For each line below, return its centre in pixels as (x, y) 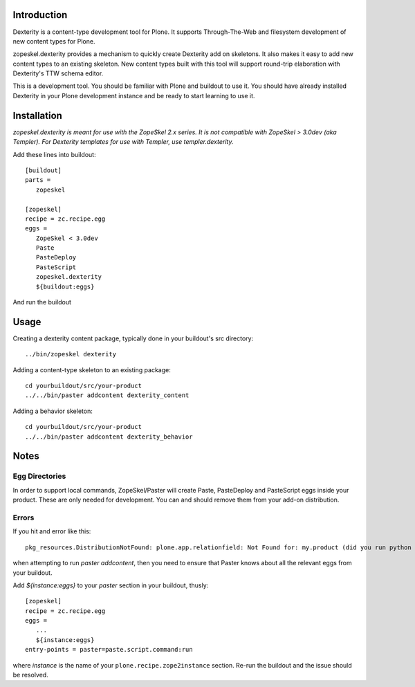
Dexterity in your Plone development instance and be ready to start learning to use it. (134, 95)
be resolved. (30, 675)
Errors (24, 517)
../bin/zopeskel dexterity (71, 354)
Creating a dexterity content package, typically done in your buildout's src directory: (133, 338)
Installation (37, 115)
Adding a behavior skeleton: (53, 411)
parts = (38, 180)
